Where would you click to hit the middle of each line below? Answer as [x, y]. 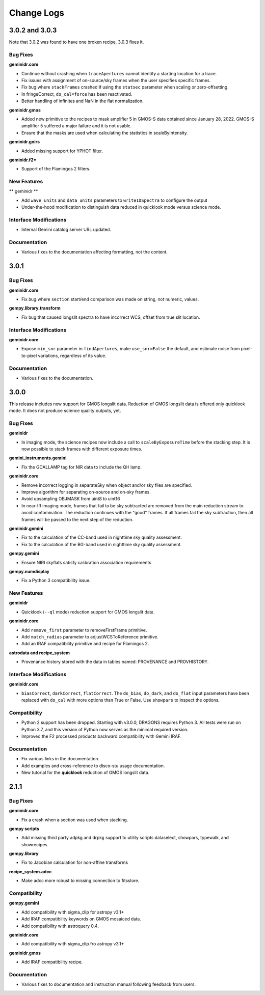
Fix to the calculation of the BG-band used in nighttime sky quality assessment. [101, 544]
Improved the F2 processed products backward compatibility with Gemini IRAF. [101, 736]
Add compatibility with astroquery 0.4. [60, 926]
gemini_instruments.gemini [38, 458]
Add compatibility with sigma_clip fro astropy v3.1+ [73, 944]
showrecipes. [35, 844]
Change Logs [37, 13]
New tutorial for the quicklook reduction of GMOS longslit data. [85, 772]
